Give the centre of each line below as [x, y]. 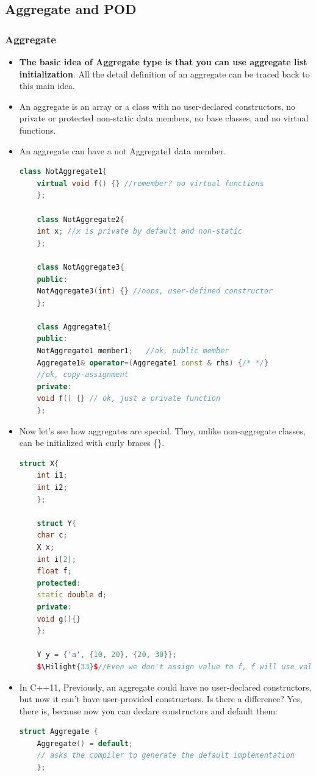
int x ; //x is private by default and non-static [139, 232]
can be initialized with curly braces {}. [92, 443]
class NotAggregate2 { [81, 219]
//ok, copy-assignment [83, 375]
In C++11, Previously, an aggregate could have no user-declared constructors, [165, 687]
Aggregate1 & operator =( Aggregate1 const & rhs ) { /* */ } [153, 363]
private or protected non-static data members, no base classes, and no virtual [164, 118]
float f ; [54, 571]
